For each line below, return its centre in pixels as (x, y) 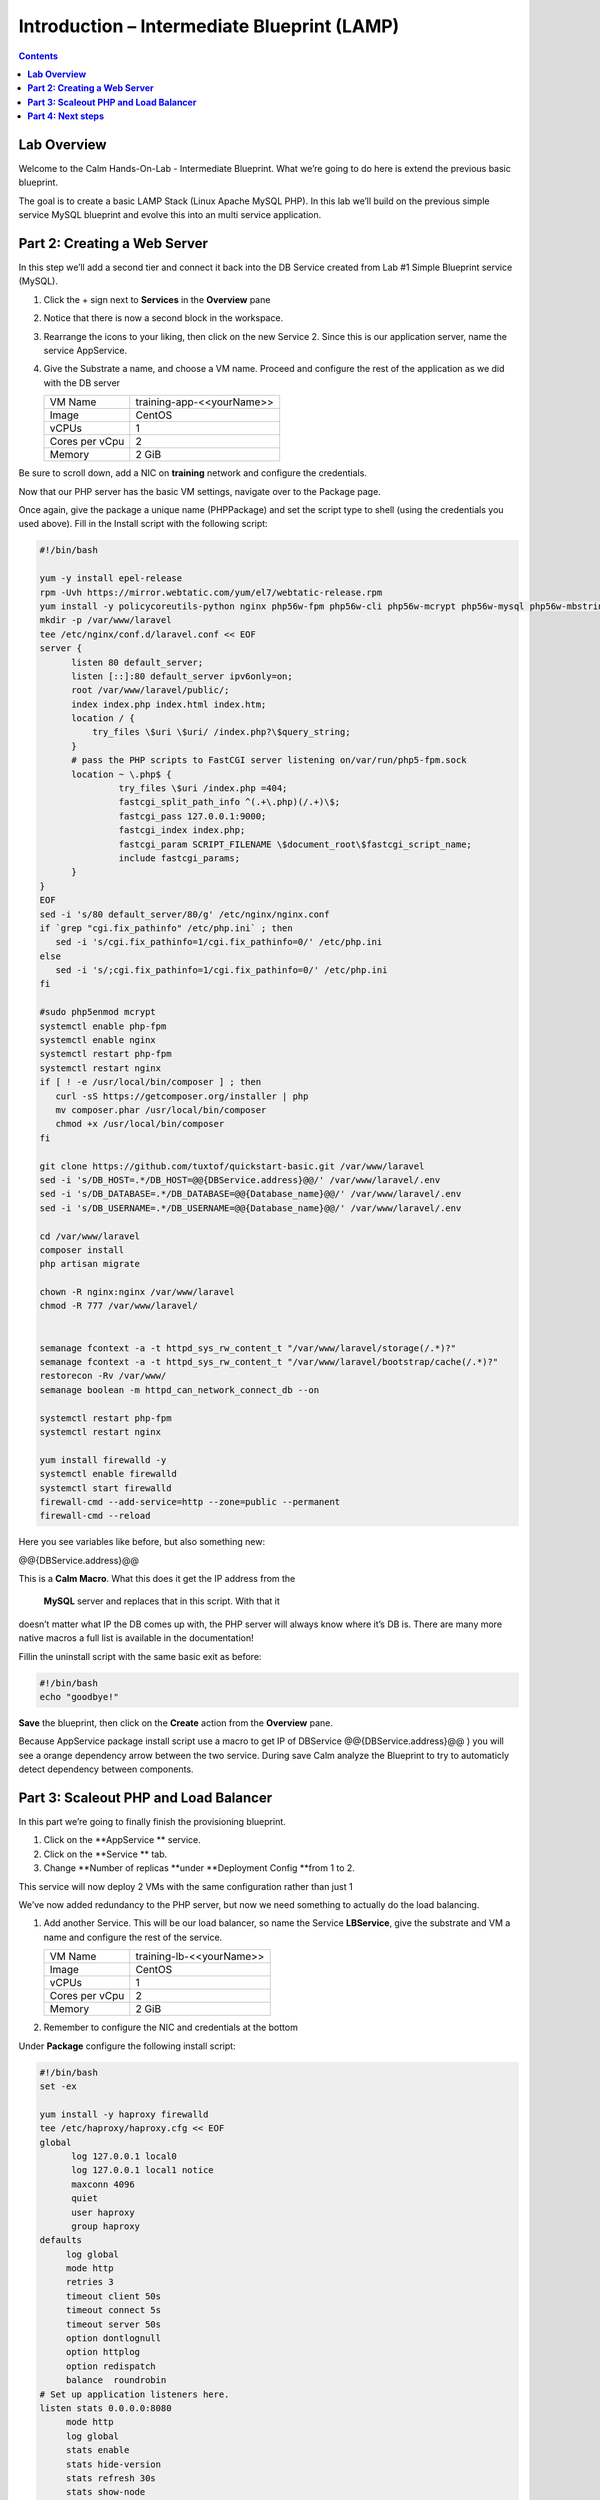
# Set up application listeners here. (134, 2394)
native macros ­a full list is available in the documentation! (136, 1638)
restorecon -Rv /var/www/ (103, 1376)
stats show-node (105, 2492)
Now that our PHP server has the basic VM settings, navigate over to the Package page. (200, 491)
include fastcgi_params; (179, 858)
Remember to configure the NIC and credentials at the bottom (171, 2027)
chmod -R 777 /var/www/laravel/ (119, 1306)
